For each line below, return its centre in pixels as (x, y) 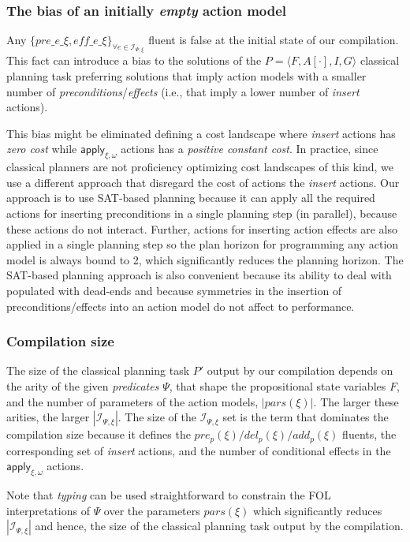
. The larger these (356, 401)
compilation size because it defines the (99, 434)
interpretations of (48, 510)
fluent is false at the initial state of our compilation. (274, 40)
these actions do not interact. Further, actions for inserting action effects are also (202, 228)
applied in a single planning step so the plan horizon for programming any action (203, 244)
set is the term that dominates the (306, 417)
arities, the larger (48, 417)
